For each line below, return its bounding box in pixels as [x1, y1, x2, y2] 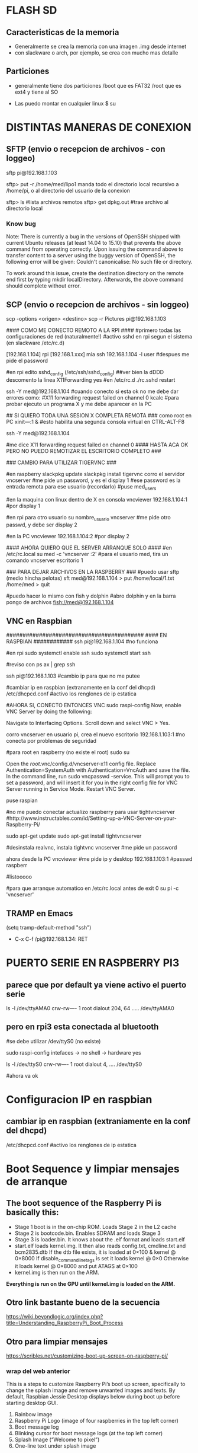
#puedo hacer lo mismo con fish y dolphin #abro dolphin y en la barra [6, 592, 176, 599]
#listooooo [6, 873, 33, 880]
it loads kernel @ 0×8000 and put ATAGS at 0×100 [14, 1262, 138, 1269]
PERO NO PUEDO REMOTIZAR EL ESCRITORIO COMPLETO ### [6, 447, 161, 454]
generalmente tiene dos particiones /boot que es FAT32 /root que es [14, 82, 181, 89]
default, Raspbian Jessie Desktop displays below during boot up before [6, 1393, 180, 1400]
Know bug [6, 219, 37, 228]
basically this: [6, 1208, 59, 1218]
